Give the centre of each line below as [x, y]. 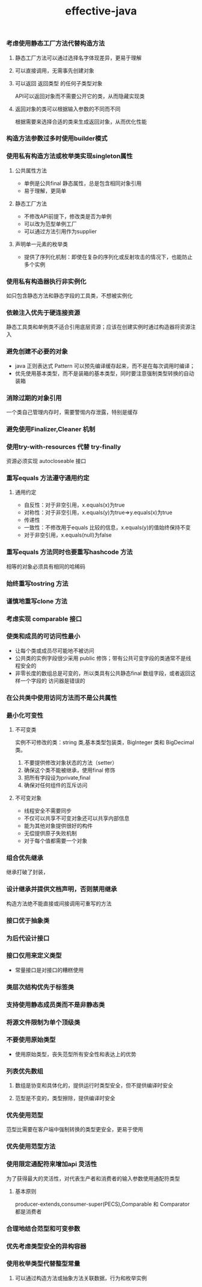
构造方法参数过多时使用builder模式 [57, 138]
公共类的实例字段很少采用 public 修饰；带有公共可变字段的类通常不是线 [103, 658]
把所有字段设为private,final [57, 778]
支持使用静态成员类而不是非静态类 [56, 1004]
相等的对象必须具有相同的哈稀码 [46, 566]
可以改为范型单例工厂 [50, 224]
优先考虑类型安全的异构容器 [46, 1246]
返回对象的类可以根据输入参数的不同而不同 [68, 109]
